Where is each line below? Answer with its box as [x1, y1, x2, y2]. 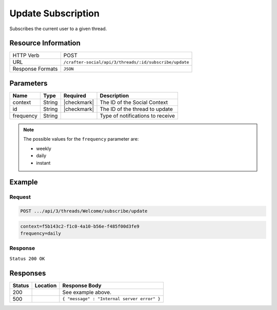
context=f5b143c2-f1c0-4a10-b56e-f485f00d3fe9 [20, 223, 140, 229]
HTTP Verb [12, 52, 39, 59]
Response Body [62, 282, 102, 289]
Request [9, 193, 31, 201]
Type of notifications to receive [100, 112, 175, 119]
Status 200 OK [9, 256, 45, 261]
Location [34, 282, 57, 289]
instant [36, 160, 51, 166]
